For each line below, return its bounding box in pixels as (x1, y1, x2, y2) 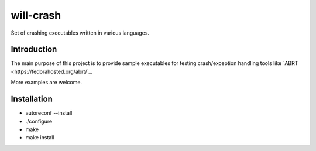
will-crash (11, 9, 61, 22)
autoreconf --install (25, 109, 73, 116)
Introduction (11, 44, 57, 54)
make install (25, 134, 54, 141)
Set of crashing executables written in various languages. (11, 29, 149, 36)
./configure (25, 118, 53, 125)
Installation (11, 94, 53, 104)
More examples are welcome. (11, 79, 82, 86)
